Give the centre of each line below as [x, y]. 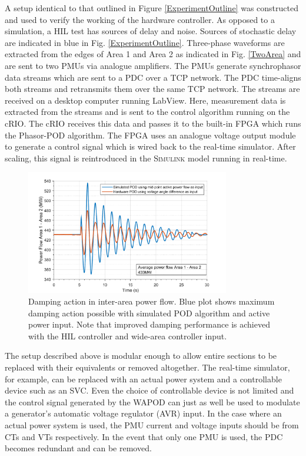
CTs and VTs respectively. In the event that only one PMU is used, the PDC [144, 436]
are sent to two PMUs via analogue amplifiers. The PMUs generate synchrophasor [153, 65]
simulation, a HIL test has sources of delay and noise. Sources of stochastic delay [151, 31]
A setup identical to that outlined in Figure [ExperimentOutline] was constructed [152, 8]
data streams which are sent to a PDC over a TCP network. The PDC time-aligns [153, 77]
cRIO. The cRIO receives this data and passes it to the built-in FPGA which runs [153, 123]
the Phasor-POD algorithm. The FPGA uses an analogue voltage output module [150, 135]
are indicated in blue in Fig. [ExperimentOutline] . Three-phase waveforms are [145, 42]
